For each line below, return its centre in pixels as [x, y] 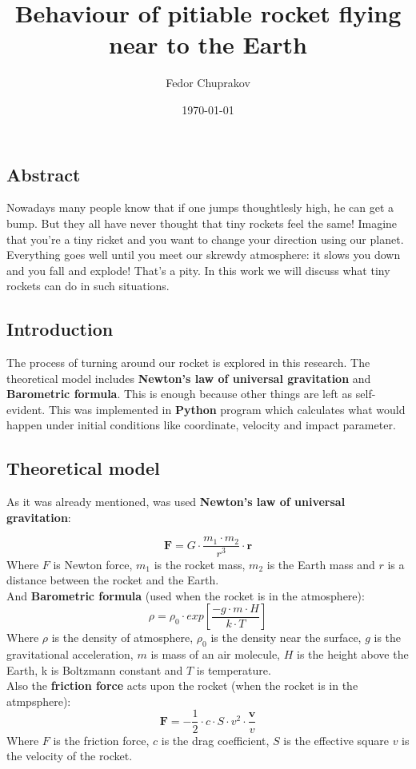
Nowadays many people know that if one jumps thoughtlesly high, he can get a [200, 207]
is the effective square [336, 740]
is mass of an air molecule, [216, 654]
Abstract [44, 174]
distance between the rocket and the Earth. [113, 580]
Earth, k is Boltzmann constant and [95, 669]
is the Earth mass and [321, 564]
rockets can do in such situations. [88, 286]
